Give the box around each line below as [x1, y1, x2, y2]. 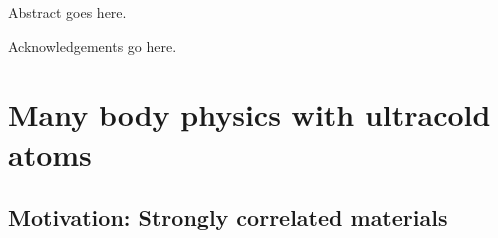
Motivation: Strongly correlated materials [8, 202, 448, 233]
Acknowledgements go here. [8, 35, 177, 56]
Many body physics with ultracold [8, 94, 491, 135]
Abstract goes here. [8, 2, 127, 22]
